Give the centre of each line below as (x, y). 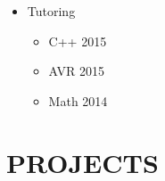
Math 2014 (78, 100)
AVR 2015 (77, 71)
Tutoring (51, 11)
